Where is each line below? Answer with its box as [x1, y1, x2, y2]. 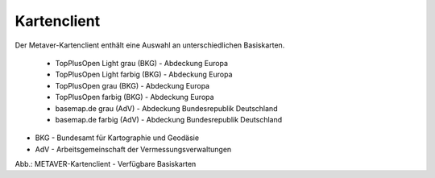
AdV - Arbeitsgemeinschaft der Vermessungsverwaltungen [35, 144, 232, 154]
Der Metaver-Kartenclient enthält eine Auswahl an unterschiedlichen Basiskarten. [14, 40, 285, 50]
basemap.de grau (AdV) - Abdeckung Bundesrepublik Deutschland [55, 103, 278, 113]
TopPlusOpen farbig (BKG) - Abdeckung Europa [55, 93, 214, 102]
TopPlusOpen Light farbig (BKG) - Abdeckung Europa [55, 69, 233, 80]
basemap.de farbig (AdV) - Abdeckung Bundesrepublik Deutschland [55, 114, 283, 124]
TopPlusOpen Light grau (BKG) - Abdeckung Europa [55, 58, 229, 68]
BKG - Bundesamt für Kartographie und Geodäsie [35, 133, 200, 143]
